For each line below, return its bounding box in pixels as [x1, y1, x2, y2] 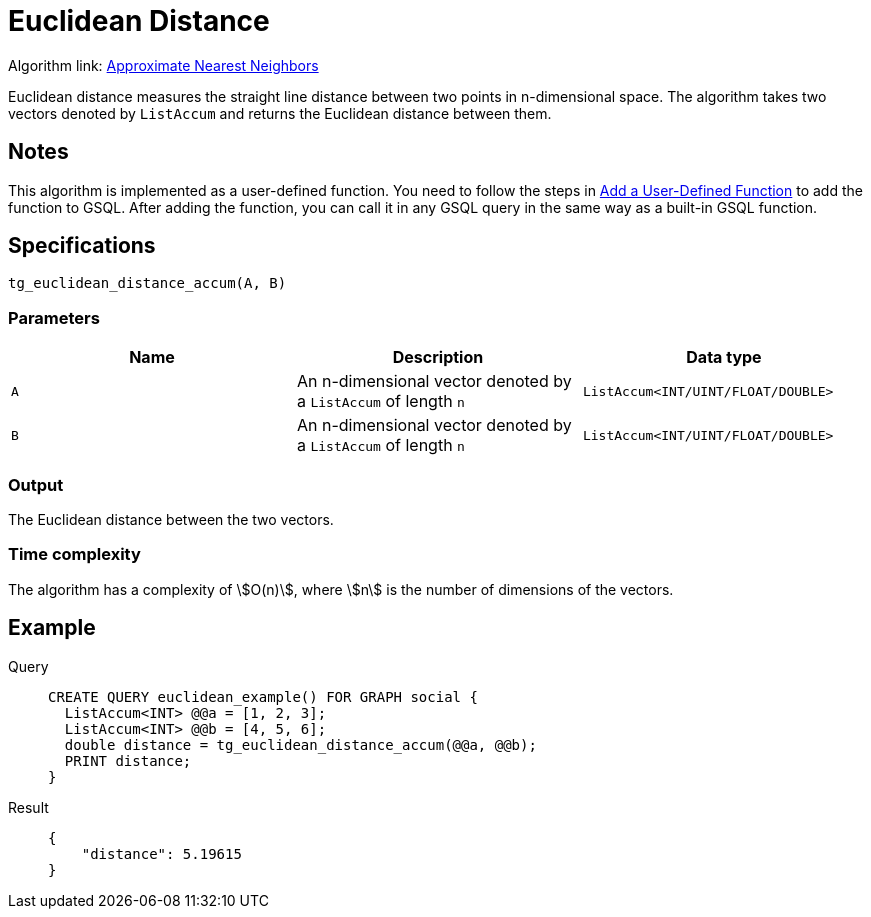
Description [392, 347, 484, 368]
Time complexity [8, 544, 141, 565]
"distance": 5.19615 [81, 845, 242, 862]
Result [8, 798, 49, 816]
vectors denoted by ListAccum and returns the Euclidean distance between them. [8, 104, 552, 122]
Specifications [8, 233, 156, 259]
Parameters [8, 307, 100, 328]
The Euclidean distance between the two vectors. [8, 510, 334, 528]
